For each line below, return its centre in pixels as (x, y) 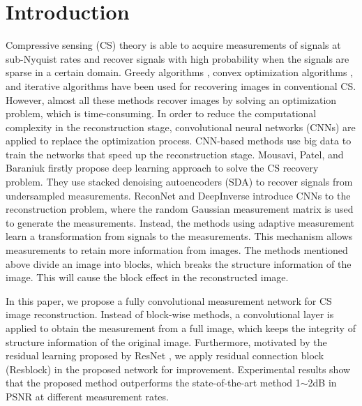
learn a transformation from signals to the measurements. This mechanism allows (179, 236)
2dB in (322, 383)
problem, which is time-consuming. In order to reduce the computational (161, 113)
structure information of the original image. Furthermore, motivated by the (166, 341)
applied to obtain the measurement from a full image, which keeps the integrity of (181, 328)
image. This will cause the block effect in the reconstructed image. (147, 277)
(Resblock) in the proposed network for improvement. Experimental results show (178, 369)
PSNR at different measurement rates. (87, 396)
